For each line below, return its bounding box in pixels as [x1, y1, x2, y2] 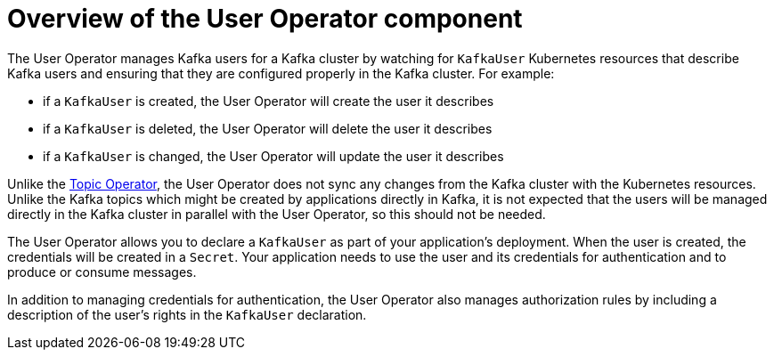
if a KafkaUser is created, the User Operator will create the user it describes [43, 93, 494, 109]
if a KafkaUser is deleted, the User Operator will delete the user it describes [43, 120, 493, 136]
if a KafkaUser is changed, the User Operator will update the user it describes [43, 148, 504, 164]
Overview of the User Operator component [7, 4, 523, 34]
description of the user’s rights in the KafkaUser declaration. [7, 306, 367, 322]
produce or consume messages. [7, 264, 197, 280]
